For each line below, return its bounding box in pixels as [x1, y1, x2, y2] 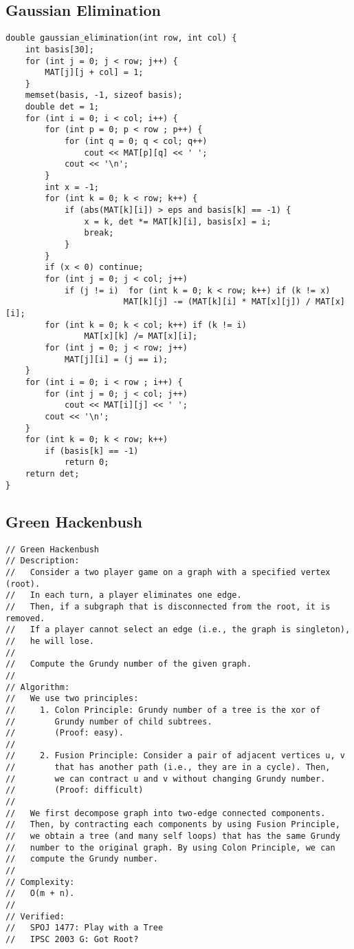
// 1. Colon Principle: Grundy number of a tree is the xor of [5, 705, 321, 715]
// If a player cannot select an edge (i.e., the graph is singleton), [5, 625, 351, 635]
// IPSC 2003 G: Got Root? [5, 934, 139, 944]
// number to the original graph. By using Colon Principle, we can [5, 842, 335, 853]
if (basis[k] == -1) [45, 446, 139, 456]
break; [84, 228, 114, 238]
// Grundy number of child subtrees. [5, 716, 212, 727]
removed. [5, 613, 45, 623]
